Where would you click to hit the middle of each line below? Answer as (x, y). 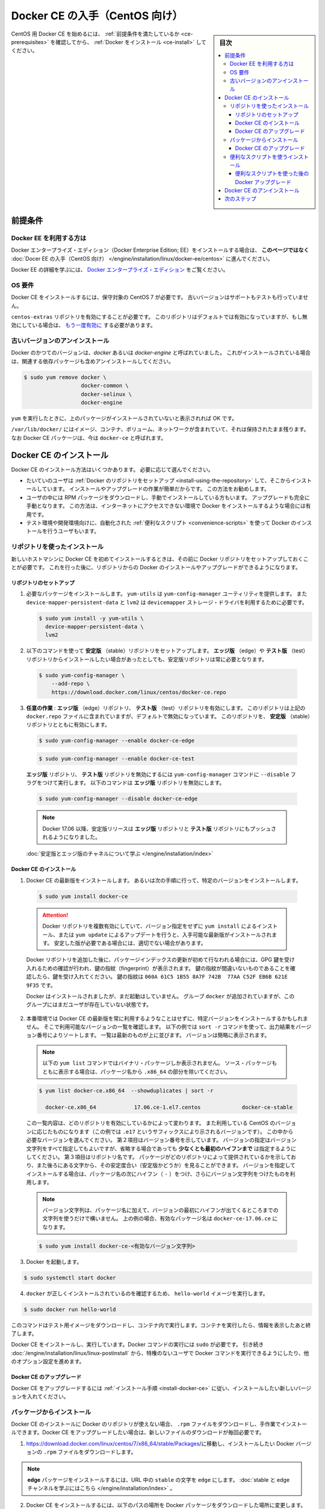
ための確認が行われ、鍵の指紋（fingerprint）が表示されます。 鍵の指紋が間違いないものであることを (166, 968)
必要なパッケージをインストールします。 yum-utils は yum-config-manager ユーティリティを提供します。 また (167, 594)
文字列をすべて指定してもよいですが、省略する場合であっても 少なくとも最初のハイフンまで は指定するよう (159, 1148)
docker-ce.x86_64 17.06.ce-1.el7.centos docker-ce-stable (169, 1107)
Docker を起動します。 (54, 1262)
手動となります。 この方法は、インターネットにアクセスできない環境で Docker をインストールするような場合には (166, 506)
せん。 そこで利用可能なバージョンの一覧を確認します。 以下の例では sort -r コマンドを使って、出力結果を (161, 1027)
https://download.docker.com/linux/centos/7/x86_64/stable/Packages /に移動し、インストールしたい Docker (160, 1443)
